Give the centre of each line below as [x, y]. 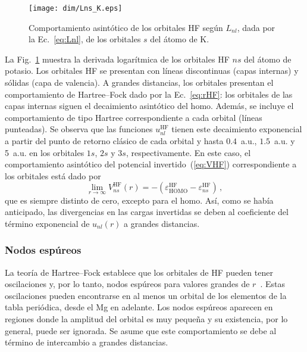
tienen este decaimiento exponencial [237, 129]
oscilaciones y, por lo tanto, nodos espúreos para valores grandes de [127, 284]
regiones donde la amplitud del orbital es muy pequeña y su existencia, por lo [146, 318]
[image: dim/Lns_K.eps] [76, 8]
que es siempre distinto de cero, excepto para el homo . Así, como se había [139, 200]
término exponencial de [47, 223]
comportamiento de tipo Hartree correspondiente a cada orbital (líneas [134, 117]
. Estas [272, 284]
